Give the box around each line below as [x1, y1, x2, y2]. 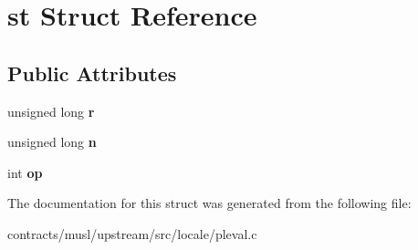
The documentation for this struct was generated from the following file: [7, 193, 412, 213]
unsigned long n [7, 132, 97, 151]
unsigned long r [7, 101, 95, 120]
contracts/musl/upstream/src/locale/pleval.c [7, 224, 257, 243]
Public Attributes [7, 58, 177, 87]
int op [7, 162, 43, 182]
